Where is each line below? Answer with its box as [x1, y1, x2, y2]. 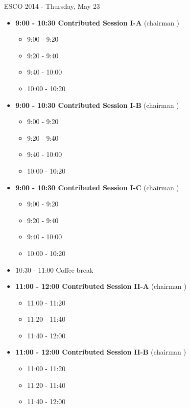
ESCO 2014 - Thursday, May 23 [4, 1, 100, 11]
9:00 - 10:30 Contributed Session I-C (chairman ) [15, 182, 179, 192]
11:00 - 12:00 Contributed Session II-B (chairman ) [15, 347, 186, 357]
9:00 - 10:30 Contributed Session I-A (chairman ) [15, 17, 180, 27]
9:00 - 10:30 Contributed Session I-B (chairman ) [15, 100, 179, 110]
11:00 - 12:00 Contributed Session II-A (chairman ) [15, 281, 187, 291]
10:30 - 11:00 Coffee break [15, 264, 94, 275]
